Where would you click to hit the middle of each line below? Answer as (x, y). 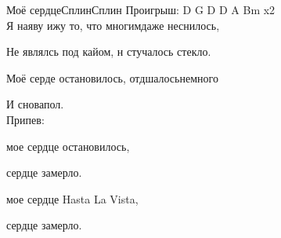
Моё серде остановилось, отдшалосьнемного (112, 77)
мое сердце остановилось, (68, 146)
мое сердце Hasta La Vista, (72, 198)
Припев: (25, 119)
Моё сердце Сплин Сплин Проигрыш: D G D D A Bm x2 (141, 9)
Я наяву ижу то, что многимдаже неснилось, (113, 25)
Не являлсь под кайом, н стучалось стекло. (109, 51)
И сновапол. (35, 104)
